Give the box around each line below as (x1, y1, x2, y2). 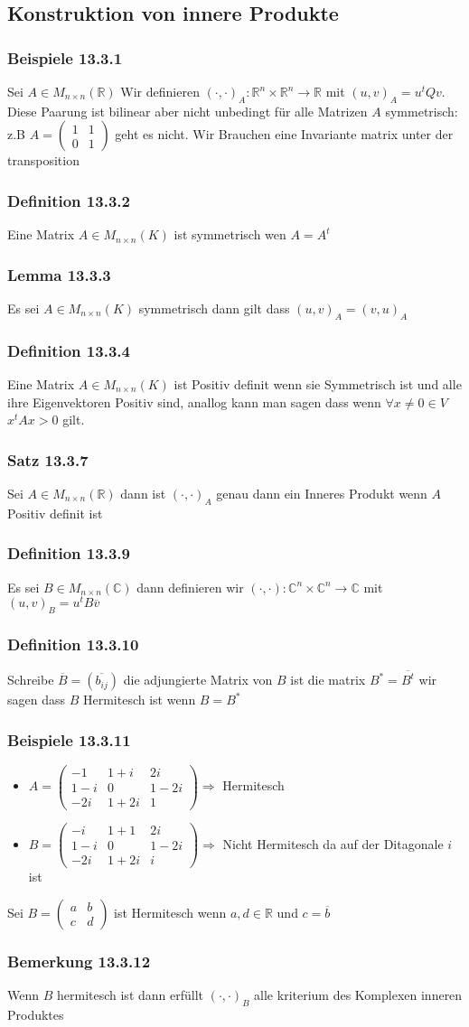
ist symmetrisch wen (174, 225, 286, 244)
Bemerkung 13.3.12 (7, 949, 151, 972)
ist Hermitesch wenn (114, 902, 227, 921)
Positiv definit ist (7, 503, 103, 522)
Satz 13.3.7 (7, 448, 89, 471)
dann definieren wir (136, 577, 244, 596)
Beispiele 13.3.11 (7, 728, 131, 751)
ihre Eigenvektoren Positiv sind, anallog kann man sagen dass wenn (7, 392, 381, 411)
